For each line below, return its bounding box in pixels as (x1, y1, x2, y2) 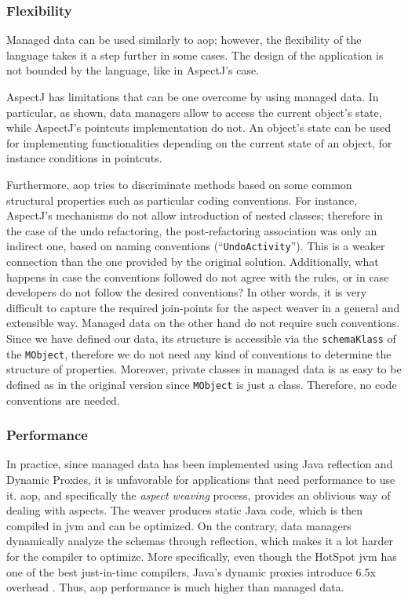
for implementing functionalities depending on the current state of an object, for (6, 134, 392, 151)
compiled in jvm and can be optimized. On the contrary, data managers (6, 517, 352, 533)
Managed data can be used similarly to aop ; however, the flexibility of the (6, 31, 362, 48)
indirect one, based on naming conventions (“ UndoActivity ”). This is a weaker (6, 238, 385, 254)
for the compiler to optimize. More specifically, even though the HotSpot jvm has (6, 547, 397, 564)
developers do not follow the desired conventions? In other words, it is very (6, 284, 367, 300)
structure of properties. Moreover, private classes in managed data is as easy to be (6, 361, 402, 377)
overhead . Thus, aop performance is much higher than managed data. (6, 579, 344, 595)
